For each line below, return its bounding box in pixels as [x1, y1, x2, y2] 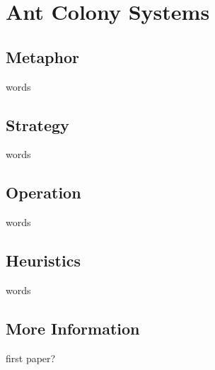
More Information [6, 317, 140, 339]
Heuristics [6, 250, 81, 271]
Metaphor [6, 45, 79, 67]
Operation [6, 181, 81, 203]
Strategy [6, 113, 69, 135]
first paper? [6, 350, 56, 365]
